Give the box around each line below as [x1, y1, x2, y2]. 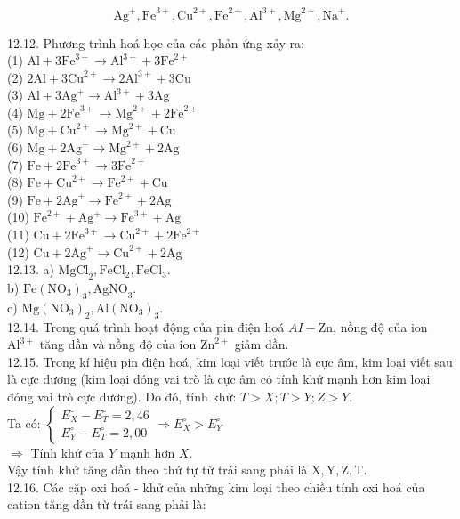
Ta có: [7, 413, 41, 432]
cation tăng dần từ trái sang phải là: [7, 495, 206, 514]
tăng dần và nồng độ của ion [39, 335, 197, 353]
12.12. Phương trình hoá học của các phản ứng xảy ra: [7, 33, 304, 52]
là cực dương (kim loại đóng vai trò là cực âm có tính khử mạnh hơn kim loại [7, 369, 431, 388]
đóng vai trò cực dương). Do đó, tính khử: [7, 386, 237, 405]
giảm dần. [234, 335, 289, 353]
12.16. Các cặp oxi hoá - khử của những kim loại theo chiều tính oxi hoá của [7, 477, 425, 496]
